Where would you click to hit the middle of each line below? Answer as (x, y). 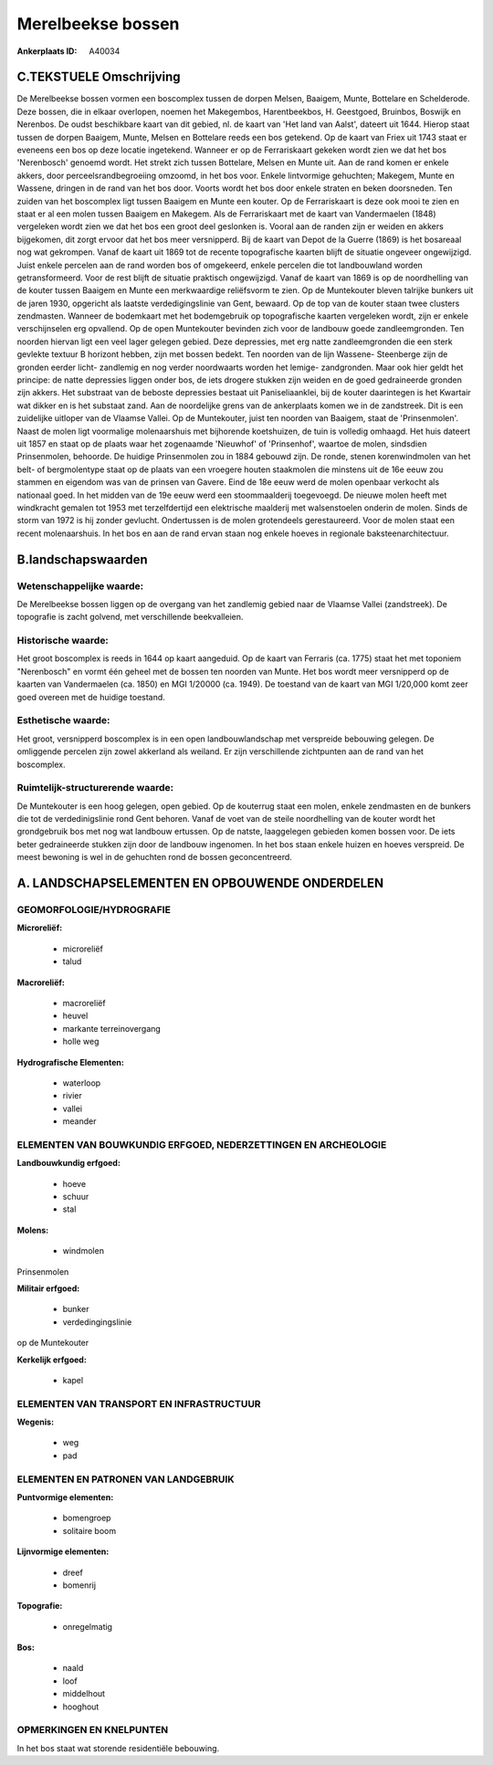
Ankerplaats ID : (47, 51)
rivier (72, 1096)
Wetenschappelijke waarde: (80, 586)
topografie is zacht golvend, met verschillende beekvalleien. (130, 617)
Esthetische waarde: (63, 720)
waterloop (82, 1083)
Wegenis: (36, 1422)
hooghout (81, 1707)
